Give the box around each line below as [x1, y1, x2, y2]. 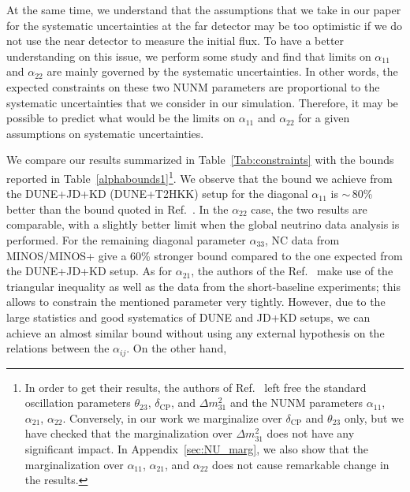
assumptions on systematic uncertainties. [6, 125, 204, 141]
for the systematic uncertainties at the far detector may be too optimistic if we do [6, 17, 403, 33]
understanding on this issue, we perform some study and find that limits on [6, 47, 371, 64]
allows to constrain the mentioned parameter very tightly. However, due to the [6, 293, 386, 310]
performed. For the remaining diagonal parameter [6, 231, 246, 248]
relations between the [6, 340, 110, 356]
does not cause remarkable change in [212, 456, 389, 472]
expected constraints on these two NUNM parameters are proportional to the [6, 78, 380, 95]
